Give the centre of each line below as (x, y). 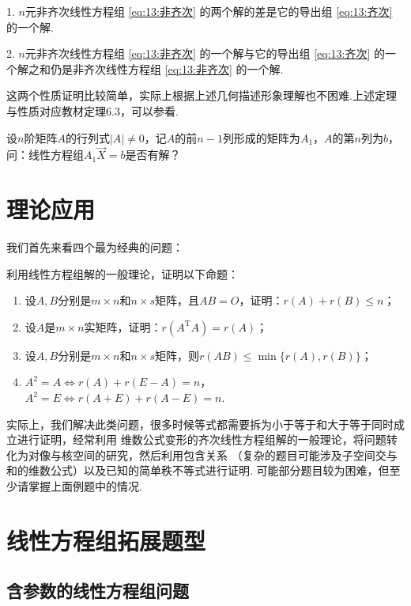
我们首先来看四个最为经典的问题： (95, 247)
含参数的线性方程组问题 (98, 591)
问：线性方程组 (45, 155)
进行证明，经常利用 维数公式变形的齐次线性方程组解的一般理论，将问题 (202, 439)
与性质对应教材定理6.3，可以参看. (92, 110)
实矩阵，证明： (123, 326)
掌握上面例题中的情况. (85, 486)
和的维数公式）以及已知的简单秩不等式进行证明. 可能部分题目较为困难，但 (198, 470)
